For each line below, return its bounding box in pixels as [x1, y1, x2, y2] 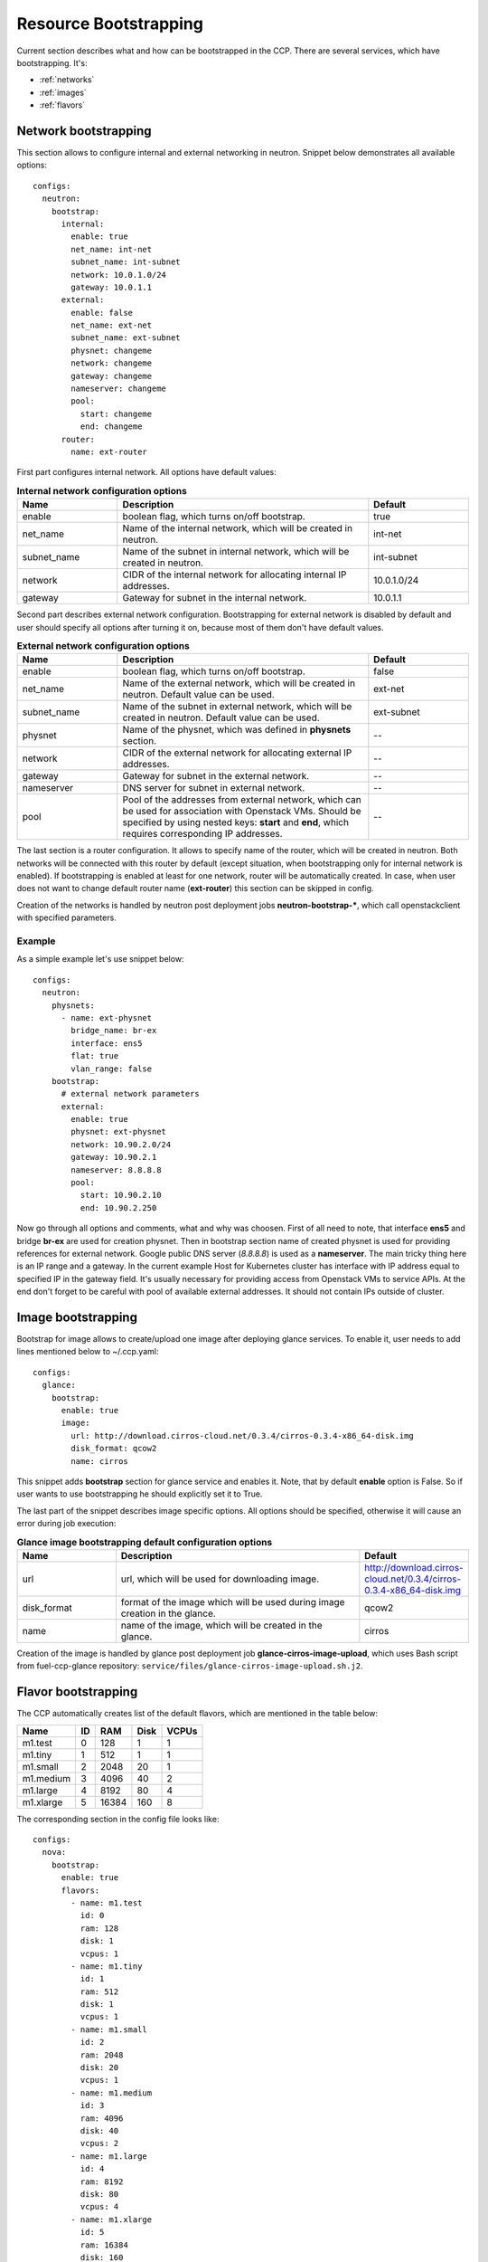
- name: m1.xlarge [70, 2214, 153, 2225]
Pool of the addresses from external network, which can [122, 794, 361, 806]
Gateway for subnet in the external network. [122, 770, 310, 783]
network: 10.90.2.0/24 [70, 1139, 172, 1149]
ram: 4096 [80, 2113, 124, 2124]
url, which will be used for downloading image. [120, 1573, 320, 1585]
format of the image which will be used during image [120, 1595, 345, 1608]
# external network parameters [61, 1088, 201, 1099]
